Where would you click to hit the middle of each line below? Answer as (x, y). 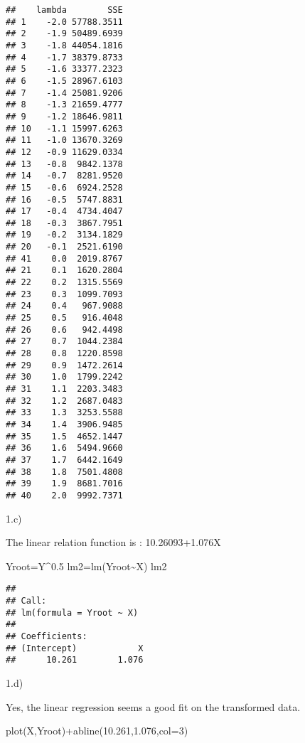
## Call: (26, 601)
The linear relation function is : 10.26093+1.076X (113, 542)
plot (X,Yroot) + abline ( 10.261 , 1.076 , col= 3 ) (97, 731)
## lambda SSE (64, 10)
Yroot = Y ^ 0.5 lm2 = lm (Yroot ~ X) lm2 (86, 566)
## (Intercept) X (75, 648)
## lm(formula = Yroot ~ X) (72, 613)
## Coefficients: (47, 636)
